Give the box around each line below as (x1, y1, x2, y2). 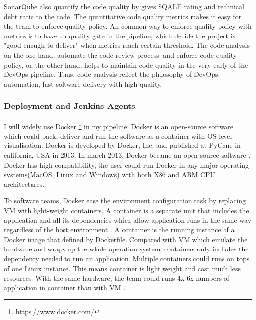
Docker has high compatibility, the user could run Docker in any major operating (4, 159, 249, 170)
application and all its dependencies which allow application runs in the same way (4, 214, 252, 225)
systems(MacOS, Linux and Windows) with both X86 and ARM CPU (4, 169, 216, 179)
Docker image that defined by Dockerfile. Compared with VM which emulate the (4, 234, 248, 244)
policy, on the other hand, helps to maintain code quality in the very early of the (4, 59, 248, 70)
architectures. (4, 178, 45, 189)
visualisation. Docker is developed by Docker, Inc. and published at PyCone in (4, 140, 241, 150)
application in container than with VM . (4, 282, 126, 292)
